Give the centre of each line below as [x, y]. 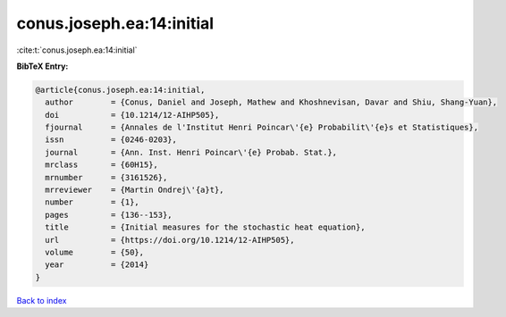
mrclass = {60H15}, [101, 165]
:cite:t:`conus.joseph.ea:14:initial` [77, 50]
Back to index [42, 300]
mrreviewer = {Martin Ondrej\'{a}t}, [135, 190]
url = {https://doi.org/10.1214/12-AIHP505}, [170, 240]
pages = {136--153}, [109, 215]
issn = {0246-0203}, [111, 140]
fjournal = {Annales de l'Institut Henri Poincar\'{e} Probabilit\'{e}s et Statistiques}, [261, 128]
